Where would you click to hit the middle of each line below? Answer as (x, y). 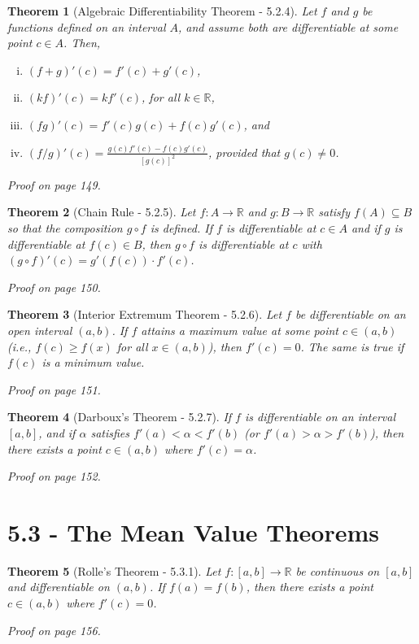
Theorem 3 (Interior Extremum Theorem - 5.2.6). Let (145, 314)
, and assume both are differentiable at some (288, 26)
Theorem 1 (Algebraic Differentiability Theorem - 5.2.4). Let (162, 11)
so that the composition (65, 228)
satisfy (334, 212)
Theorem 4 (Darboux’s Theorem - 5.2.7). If (120, 417)
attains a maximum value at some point (240, 330)
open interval (40, 330)
